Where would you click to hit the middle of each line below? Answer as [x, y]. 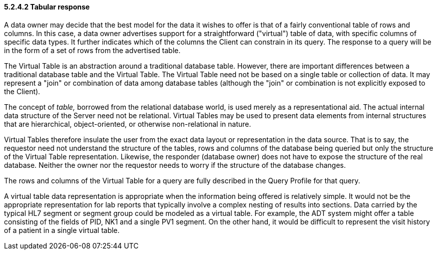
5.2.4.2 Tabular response [47, 7]
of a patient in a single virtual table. [62, 230]
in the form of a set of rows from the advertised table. [92, 50]
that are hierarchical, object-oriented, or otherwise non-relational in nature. [128, 124]
